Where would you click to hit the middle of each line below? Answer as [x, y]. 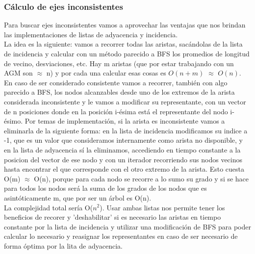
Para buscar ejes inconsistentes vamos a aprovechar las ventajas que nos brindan [125, 25]
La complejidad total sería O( [49, 207]
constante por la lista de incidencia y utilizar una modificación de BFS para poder [127, 226]
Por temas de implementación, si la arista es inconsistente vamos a [125, 121]
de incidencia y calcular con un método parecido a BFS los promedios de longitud [127, 53]
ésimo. [13, 121]
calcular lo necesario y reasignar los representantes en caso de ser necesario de [121, 236]
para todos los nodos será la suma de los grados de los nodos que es [105, 188]
